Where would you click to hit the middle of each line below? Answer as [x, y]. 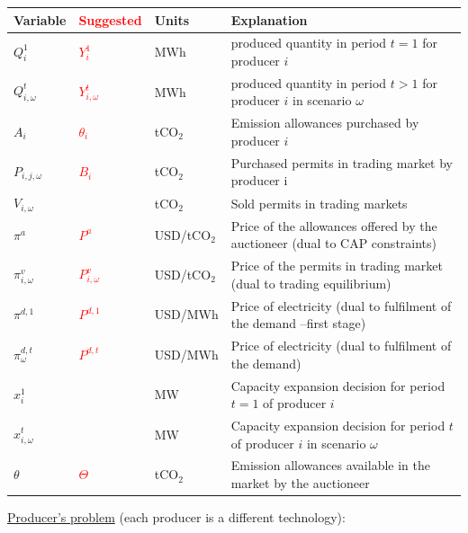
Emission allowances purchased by [325, 123]
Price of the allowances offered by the [334, 225]
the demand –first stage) [298, 323]
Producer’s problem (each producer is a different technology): [176, 517]
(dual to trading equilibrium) [311, 283]
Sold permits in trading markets [319, 203]
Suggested [110, 19]
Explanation [269, 19]
